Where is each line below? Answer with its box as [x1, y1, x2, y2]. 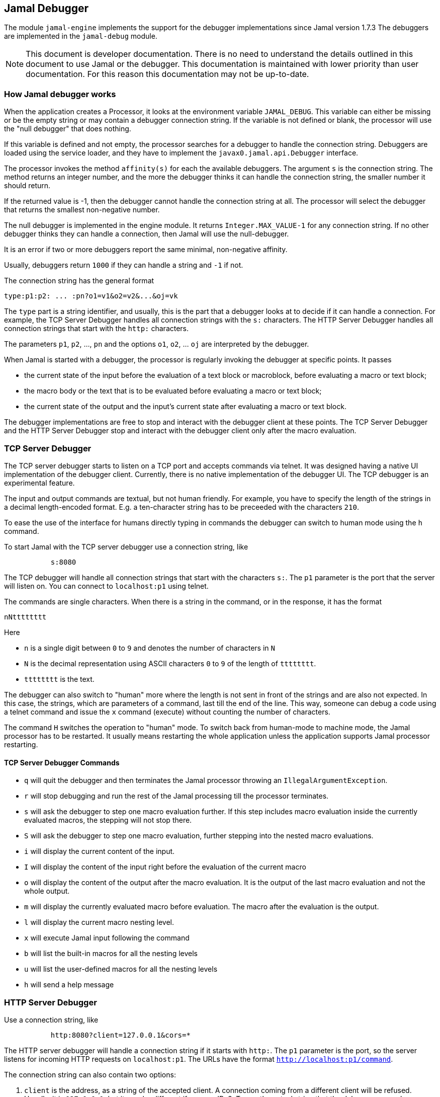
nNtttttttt [4, 612, 47, 621]
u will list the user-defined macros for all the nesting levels [24, 965, 218, 974]
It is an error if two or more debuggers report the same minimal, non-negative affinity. [4, 245, 288, 254]
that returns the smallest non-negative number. [4, 205, 160, 214]
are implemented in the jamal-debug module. [4, 32, 157, 41]
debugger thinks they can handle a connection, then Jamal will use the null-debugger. [4, 229, 289, 239]
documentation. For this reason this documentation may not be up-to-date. [26, 69, 309, 80]
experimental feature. [4, 478, 75, 487]
